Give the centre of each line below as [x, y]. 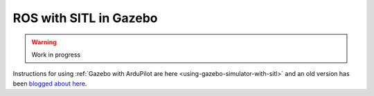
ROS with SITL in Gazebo [85, 18]
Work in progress [56, 55]
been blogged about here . [50, 84]
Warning [44, 42]
